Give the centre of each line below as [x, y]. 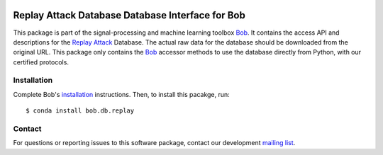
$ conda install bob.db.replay [80, 111]
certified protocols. [41, 62]
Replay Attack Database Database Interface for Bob [129, 15]
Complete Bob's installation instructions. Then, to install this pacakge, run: [121, 94]
